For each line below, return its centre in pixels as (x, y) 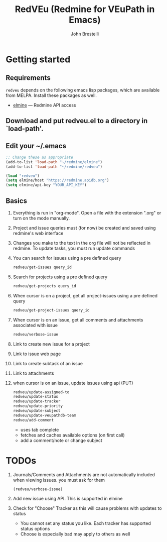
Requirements (28, 78)
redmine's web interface (38, 233)
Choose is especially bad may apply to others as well (75, 534)
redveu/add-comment (33, 420)
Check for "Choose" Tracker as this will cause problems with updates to (87, 508)
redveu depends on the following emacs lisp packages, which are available (83, 90)
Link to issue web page (37, 354)
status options (35, 529)
